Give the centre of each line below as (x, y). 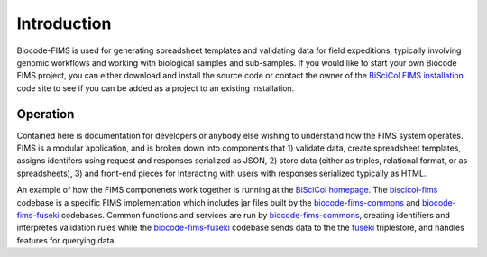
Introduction (64, 23)
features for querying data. (67, 240)
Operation (46, 114)
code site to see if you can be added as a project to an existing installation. (156, 88)
